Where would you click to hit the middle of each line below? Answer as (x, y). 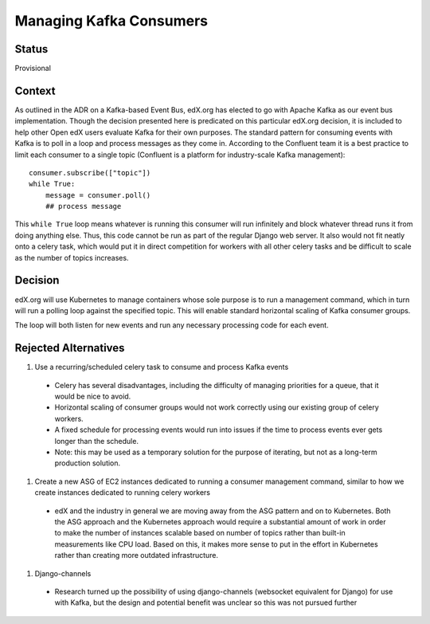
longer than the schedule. (97, 441)
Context (35, 90)
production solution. (88, 463)
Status (31, 49)
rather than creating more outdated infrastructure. (137, 555)
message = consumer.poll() (98, 195)
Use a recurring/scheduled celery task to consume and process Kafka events (162, 367)
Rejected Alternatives (70, 348)
